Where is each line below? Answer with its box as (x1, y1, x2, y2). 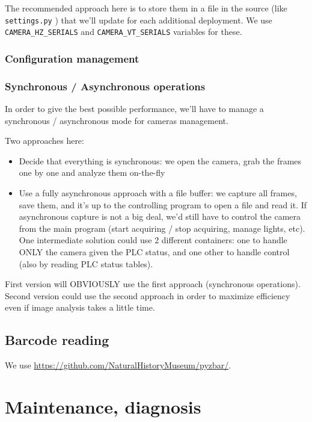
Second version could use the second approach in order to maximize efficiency (5, 289, 290, 302)
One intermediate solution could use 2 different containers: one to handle (19, 234, 287, 246)
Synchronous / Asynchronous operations (5, 78, 206, 93)
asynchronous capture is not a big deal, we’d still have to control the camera (19, 210, 301, 223)
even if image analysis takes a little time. (5, 301, 155, 314)
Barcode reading (5, 330, 109, 349)
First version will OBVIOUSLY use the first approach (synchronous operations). (5, 278, 301, 290)
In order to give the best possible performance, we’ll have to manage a (5, 102, 264, 114)
